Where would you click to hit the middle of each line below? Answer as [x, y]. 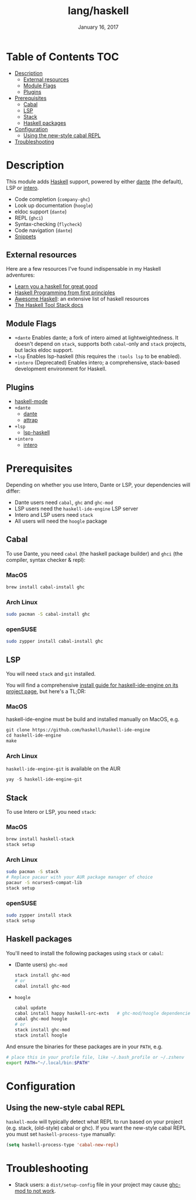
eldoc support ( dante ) [41, 212]
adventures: [20, 275]
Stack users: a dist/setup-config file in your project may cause [91, 1185]
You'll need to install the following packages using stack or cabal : [85, 953]
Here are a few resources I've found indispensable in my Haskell [84, 269]
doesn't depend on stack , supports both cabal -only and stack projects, [100, 344]
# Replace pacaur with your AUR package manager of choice [80, 877]
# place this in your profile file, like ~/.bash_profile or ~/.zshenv [95, 1057]
